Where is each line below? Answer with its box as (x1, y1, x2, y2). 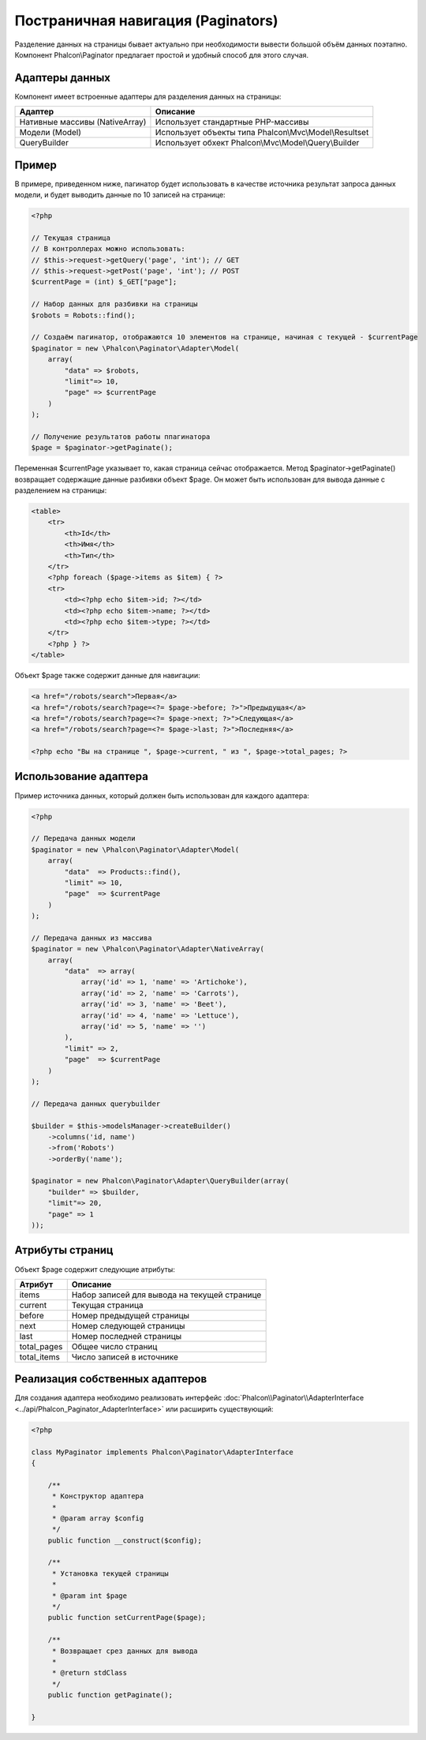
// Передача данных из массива (31, 933, 153, 943)
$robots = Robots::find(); (31, 310, 136, 320)
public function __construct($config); (47, 1536, 203, 1545)
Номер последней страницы (71, 1330, 182, 1341)
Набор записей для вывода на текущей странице (71, 1289, 262, 1300)
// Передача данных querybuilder (31, 1099, 161, 1108)
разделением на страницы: (14, 486, 107, 495)
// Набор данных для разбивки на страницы (31, 300, 198, 309)
